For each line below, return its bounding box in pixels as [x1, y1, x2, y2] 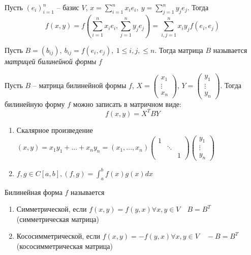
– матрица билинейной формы [33, 79, 127, 90]
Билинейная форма [5, 186, 62, 197]
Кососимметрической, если [16, 231, 100, 241]
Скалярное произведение [16, 124, 93, 135]
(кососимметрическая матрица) [16, 240, 113, 251]
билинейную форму [5, 98, 65, 109]
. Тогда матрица [154, 44, 203, 55]
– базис [56, 2, 79, 12]
